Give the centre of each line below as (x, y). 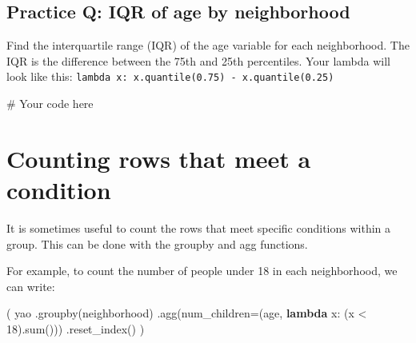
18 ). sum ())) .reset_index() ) (76, 328)
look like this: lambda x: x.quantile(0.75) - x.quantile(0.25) (170, 76)
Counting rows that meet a (159, 158)
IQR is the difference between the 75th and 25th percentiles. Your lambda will (198, 60)
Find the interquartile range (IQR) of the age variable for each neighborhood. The (208, 45)
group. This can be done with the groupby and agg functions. (157, 243)
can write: (31, 286)
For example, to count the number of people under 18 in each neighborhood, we (202, 271)
